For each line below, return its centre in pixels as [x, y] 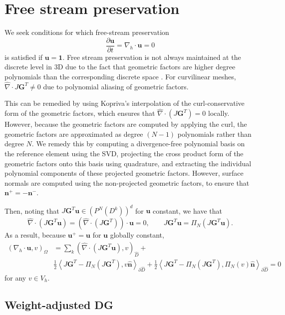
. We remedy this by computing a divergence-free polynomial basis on [138, 144]
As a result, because [35, 235]
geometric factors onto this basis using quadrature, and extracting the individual [128, 163]
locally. [219, 113]
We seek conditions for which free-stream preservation [87, 32]
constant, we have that [187, 210]
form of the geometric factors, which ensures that [80, 113]
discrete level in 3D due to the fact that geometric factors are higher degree [120, 67]
